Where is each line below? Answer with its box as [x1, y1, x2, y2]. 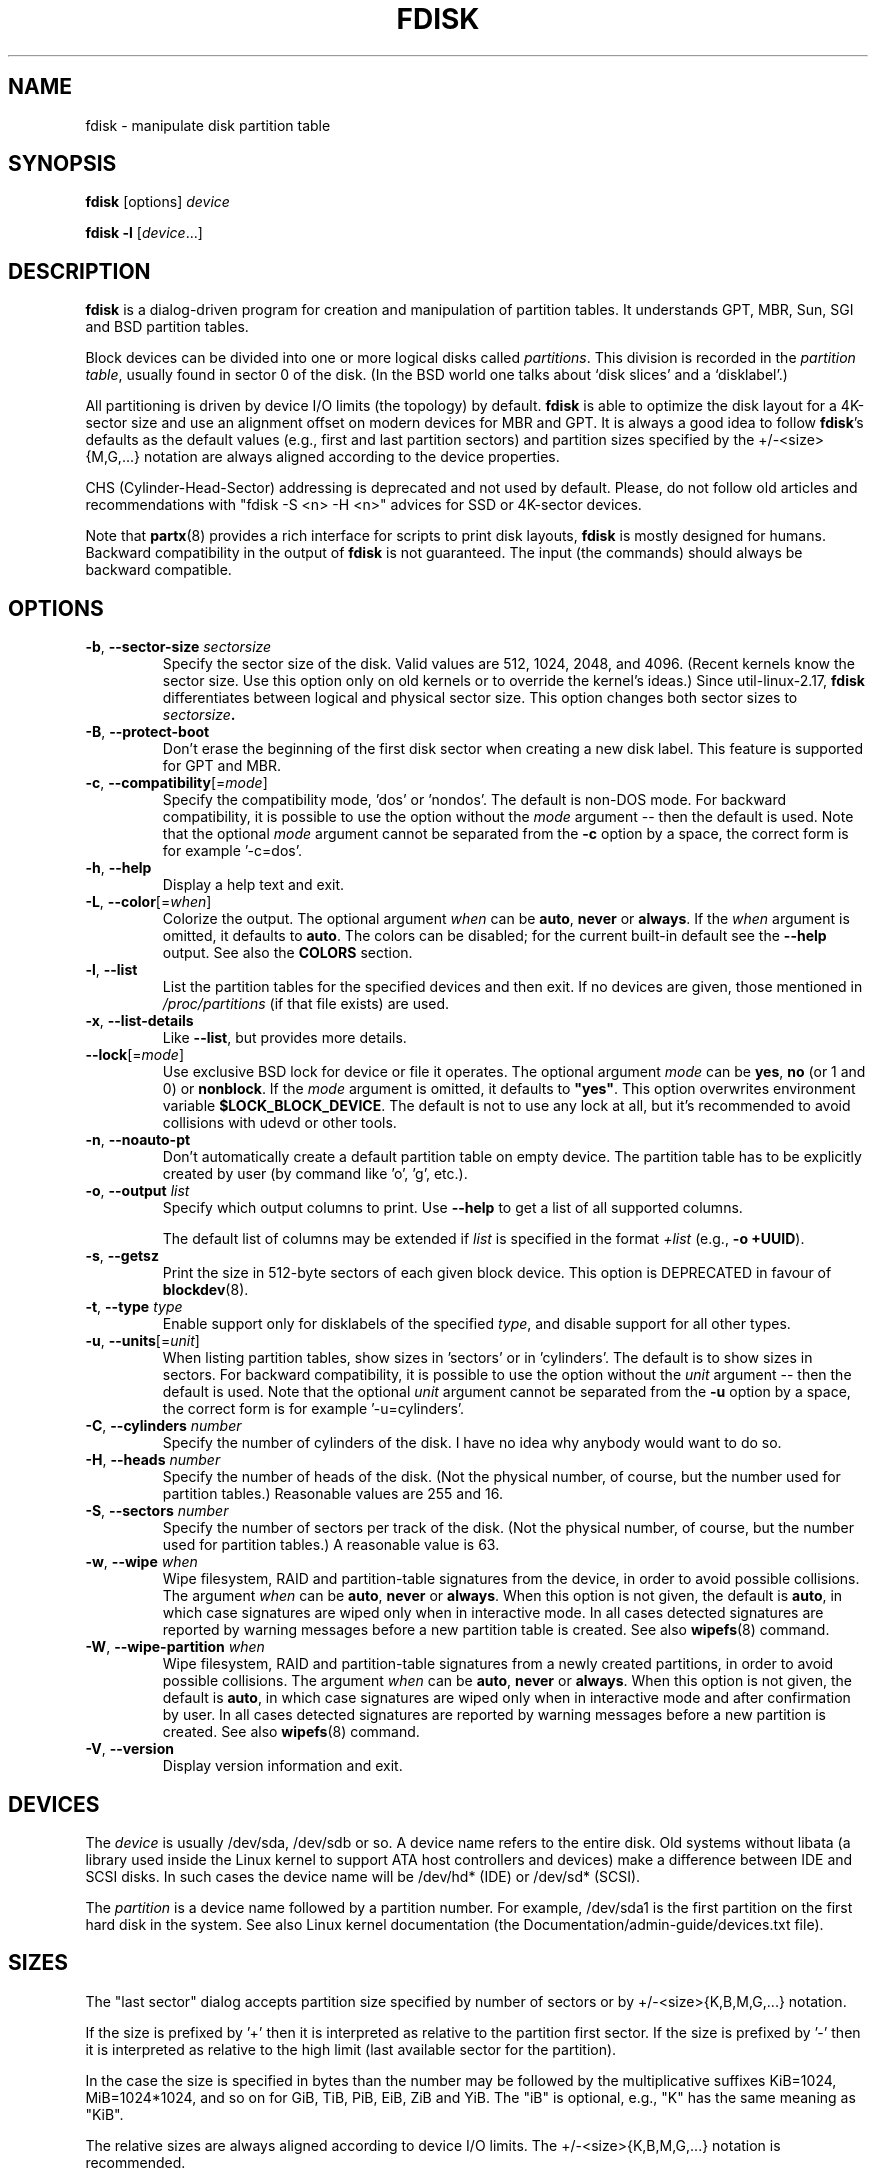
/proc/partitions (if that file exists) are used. [162, 995, 450, 1013]
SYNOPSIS [8, 151, 117, 177]
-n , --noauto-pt [85, 1131, 191, 1149]
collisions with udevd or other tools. [162, 1114, 397, 1132]
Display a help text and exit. [162, 876, 345, 894]
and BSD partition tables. [85, 318, 249, 336]
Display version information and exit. [162, 1757, 403, 1775]
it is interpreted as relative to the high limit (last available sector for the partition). [85, 2040, 617, 2058]
